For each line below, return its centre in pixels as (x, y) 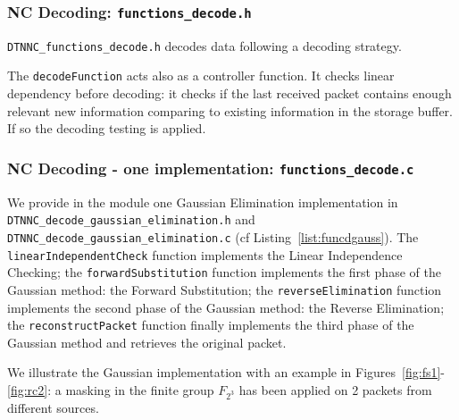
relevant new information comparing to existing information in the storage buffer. (230, 110)
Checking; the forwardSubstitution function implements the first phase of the (224, 272)
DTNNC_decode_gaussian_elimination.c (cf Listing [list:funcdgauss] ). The (213, 236)
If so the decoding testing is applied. (107, 128)
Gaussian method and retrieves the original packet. (147, 342)
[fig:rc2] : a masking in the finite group (111, 389)
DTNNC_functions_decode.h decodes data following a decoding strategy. (204, 45)
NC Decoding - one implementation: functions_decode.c (211, 168)
